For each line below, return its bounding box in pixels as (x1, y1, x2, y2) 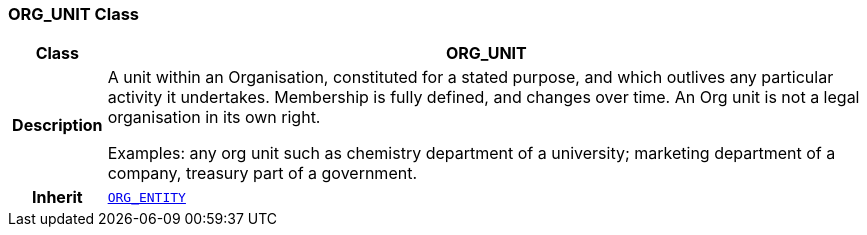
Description (12, 115, 103, 136)
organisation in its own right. (107, 107, 321, 128)
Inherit (31, 187, 83, 208)
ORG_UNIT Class (8, 4, 139, 24)
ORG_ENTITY (107, 189, 186, 205)
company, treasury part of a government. (107, 163, 418, 184)
